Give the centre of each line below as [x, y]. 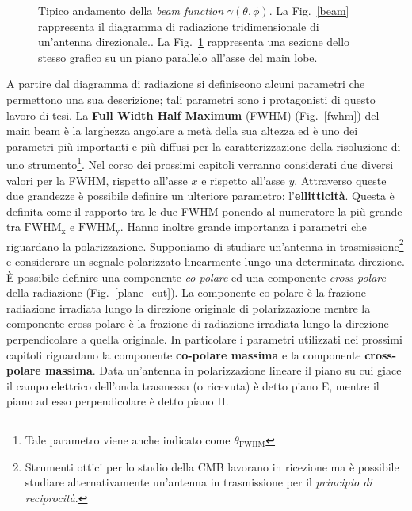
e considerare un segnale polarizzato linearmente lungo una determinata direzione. [206, 261]
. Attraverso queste [340, 180]
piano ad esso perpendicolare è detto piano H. [118, 401]
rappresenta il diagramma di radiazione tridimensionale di [179, 26]
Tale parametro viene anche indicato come [128, 440]
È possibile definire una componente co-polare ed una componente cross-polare [196, 277]
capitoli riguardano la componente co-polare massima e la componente [184, 354]
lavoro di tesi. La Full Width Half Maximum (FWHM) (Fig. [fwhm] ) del [193, 115]
